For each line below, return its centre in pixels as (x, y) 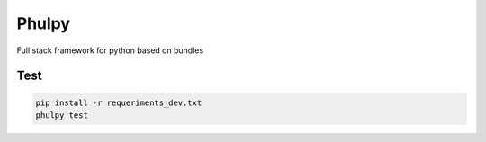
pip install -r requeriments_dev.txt (119, 102)
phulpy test (62, 115)
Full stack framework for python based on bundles (110, 50)
